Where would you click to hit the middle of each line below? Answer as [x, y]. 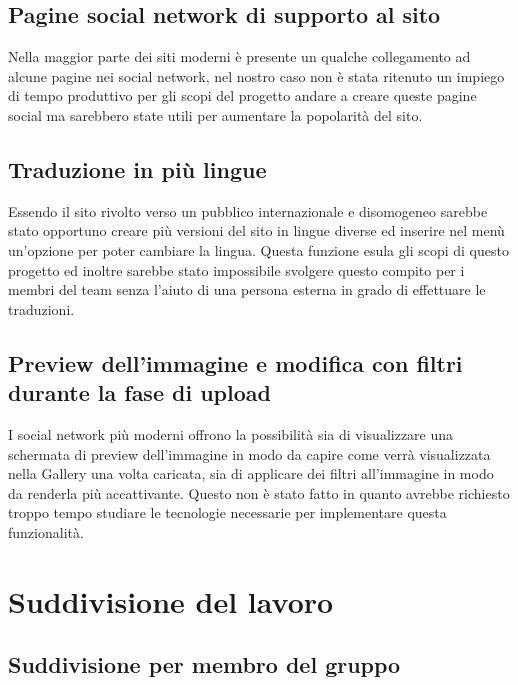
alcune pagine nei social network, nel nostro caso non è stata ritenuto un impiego [256, 75]
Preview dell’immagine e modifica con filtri [235, 362]
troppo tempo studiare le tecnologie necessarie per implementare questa [227, 512]
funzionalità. [46, 531]
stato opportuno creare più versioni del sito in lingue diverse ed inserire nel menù [256, 230]
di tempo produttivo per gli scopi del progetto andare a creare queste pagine [242, 95]
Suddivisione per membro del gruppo [204, 664]
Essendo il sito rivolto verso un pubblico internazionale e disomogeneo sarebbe [248, 210]
